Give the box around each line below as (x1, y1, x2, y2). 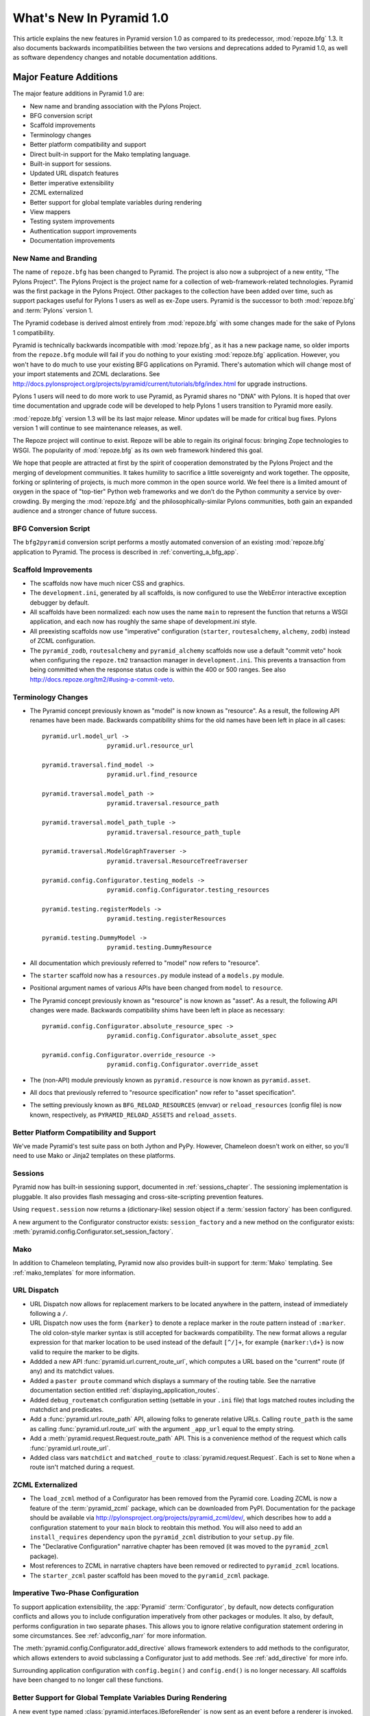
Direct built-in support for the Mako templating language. (29, 150, 191, 158)
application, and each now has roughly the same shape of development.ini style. (29, 618, 257, 626)
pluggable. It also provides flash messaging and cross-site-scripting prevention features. (12, 1192, 264, 1201)
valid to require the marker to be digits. (29, 1347, 140, 1356)
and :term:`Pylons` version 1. (12, 306, 93, 314)
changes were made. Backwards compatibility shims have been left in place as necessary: (29, 1006, 285, 1014)
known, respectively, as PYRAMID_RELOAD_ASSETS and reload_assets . (29, 1111, 236, 1119)
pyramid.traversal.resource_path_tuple (106, 828, 241, 836)
